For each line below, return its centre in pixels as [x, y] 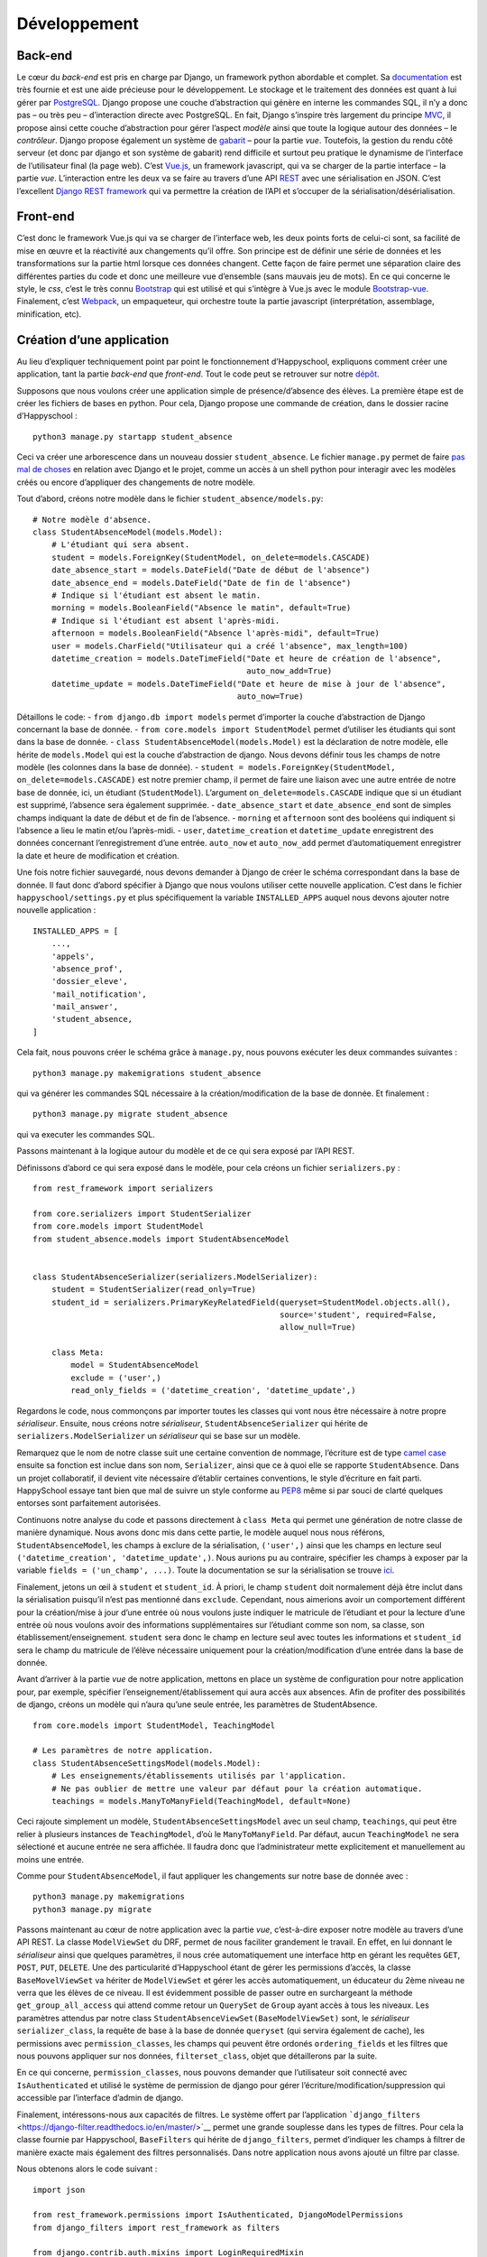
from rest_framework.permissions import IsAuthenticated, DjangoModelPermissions [218, 2215]
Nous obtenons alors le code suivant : [87, 2169]
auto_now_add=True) [289, 671]
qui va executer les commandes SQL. [86, 1134]
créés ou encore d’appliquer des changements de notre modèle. [136, 482]
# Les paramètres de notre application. [123, 1751]
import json [59, 2190]
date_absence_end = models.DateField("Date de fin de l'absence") [201, 583]
